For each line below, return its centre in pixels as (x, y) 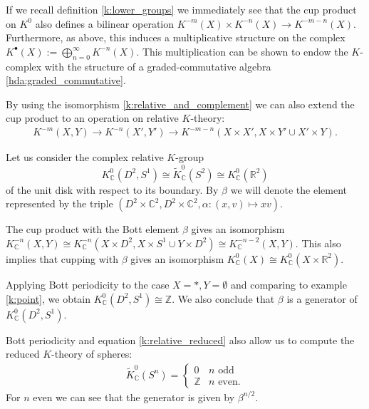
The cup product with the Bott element (93, 229)
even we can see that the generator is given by (134, 397)
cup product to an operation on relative (92, 118)
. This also (318, 243)
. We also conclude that (223, 298)
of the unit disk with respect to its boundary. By (112, 189)
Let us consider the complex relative (85, 157)
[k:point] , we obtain (48, 298)
